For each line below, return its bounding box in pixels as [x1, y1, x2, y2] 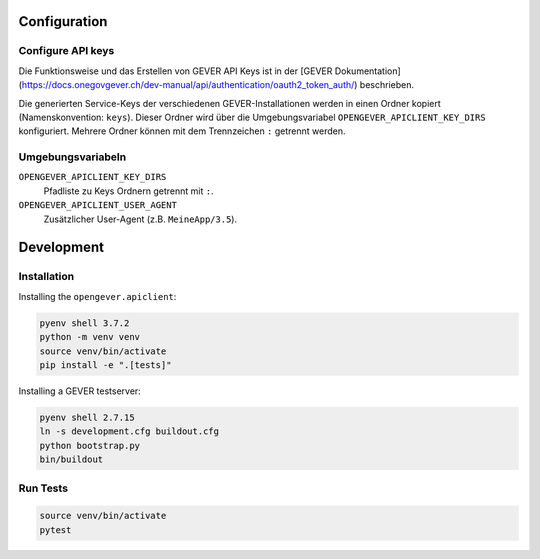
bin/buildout [39, 454, 104, 465]
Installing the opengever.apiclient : [18, 290, 177, 302]
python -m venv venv [39, 331, 140, 343]
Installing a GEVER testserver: [18, 385, 142, 397]
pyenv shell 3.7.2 [39, 317, 130, 329]
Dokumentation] [334, 65, 402, 77]
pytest [39, 524, 72, 535]
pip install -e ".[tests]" [39, 359, 172, 370]
